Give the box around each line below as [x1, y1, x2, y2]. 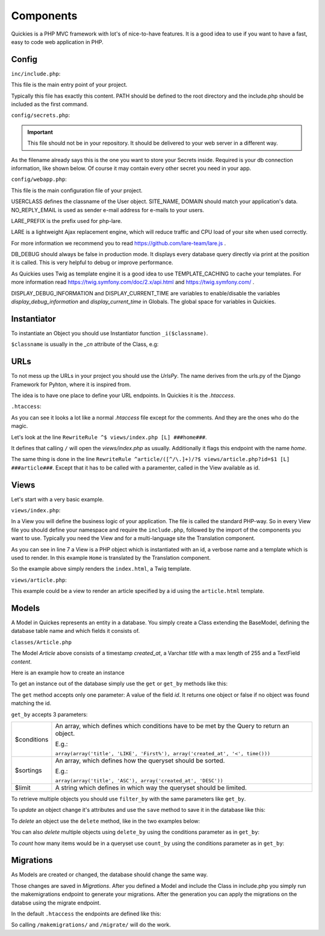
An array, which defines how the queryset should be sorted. [55, 756, 225, 765]
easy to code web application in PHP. [11, 38, 104, 45]
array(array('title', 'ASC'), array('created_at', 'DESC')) [55, 777, 224, 784]
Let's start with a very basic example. [11, 495, 104, 503]
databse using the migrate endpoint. [11, 899, 101, 906]
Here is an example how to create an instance [11, 669, 125, 676]
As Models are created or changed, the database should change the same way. [11, 871, 208, 878]
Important [27, 128, 54, 136]
